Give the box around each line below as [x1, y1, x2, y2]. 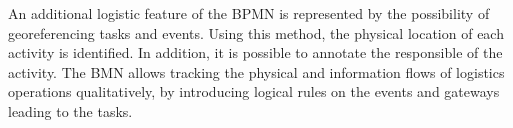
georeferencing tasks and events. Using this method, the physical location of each [8, 22, 504, 43]
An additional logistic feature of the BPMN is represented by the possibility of [8, 3, 490, 23]
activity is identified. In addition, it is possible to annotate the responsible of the [8, 42, 503, 63]
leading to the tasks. [8, 100, 133, 121]
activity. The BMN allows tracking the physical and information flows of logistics [8, 61, 505, 82]
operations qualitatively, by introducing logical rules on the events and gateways [8, 81, 500, 102]
